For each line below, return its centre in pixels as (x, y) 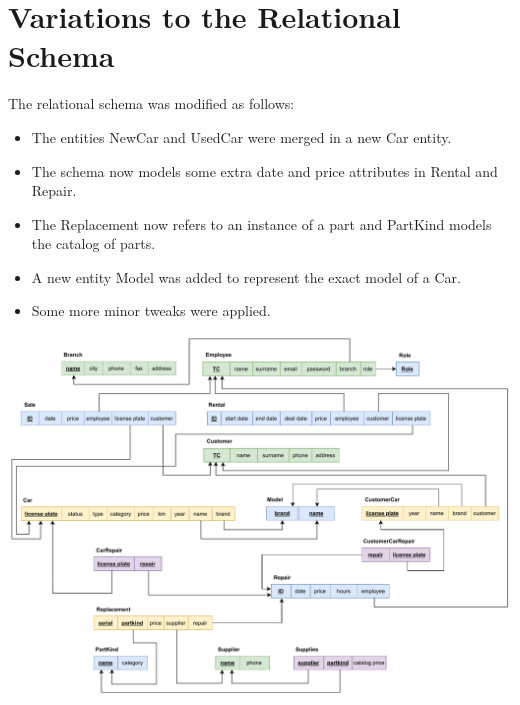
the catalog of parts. (93, 243)
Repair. (54, 190)
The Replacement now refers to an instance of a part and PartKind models (261, 223)
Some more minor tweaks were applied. (151, 310)
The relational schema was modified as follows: (151, 103)
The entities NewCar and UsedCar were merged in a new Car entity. (241, 136)
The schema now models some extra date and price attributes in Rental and (264, 170)
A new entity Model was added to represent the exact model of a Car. (246, 276)
